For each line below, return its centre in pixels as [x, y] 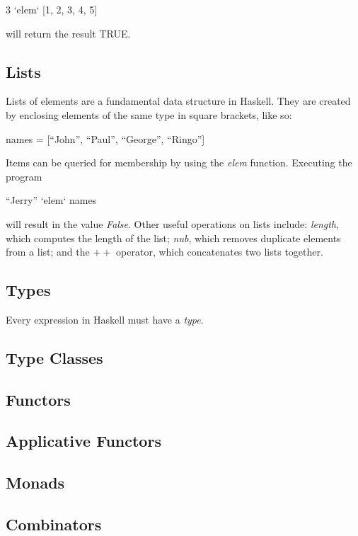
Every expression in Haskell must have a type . [105, 319]
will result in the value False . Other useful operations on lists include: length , [172, 223]
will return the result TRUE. [68, 33]
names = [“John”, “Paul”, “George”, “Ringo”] [105, 138]
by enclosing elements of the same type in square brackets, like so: [149, 114]
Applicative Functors [83, 441]
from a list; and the [48, 252]
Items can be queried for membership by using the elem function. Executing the [179, 162]
